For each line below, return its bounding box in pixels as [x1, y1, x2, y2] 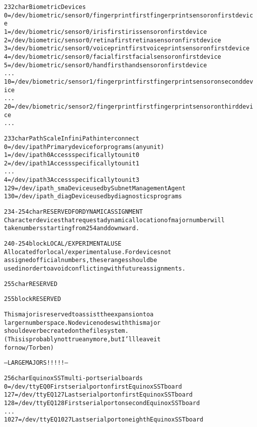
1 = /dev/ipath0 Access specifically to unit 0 [4, 151, 140, 159]
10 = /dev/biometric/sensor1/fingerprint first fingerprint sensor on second [4, 78, 243, 85]
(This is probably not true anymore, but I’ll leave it [4, 335, 161, 343]
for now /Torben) [4, 344, 54, 351]
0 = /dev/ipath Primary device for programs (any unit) [4, 143, 165, 150]
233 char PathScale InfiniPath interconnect [4, 135, 140, 142]
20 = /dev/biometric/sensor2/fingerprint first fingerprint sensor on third [4, 103, 239, 110]
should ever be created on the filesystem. [4, 327, 129, 335]
